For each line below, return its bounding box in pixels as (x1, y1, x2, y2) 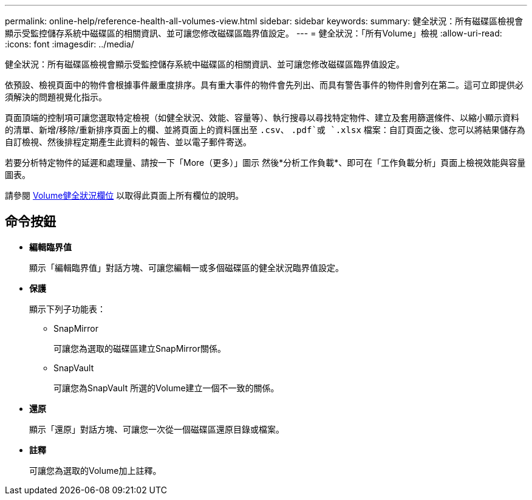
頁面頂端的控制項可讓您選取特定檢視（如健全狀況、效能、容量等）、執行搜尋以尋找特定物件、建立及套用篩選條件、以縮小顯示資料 (5, 112, 519, 123)
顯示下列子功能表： (29, 303, 106, 314)
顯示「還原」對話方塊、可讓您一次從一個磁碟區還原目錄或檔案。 (29, 423, 284, 434)
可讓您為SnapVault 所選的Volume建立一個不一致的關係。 (53, 382, 279, 393)
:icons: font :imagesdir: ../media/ (5, 39, 134, 49)
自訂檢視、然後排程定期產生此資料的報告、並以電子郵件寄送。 (5, 137, 251, 147)
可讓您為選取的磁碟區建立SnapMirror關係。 (53, 343, 226, 354)
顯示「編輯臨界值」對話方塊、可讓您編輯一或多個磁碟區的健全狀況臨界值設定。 (29, 262, 344, 273)
